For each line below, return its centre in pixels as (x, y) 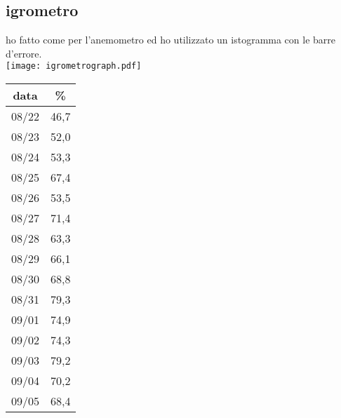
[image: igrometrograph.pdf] (74, 66)
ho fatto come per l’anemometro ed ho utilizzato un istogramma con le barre (171, 40)
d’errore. (24, 53)
